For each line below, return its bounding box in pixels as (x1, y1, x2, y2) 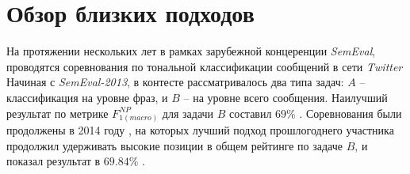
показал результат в (6, 153, 101, 169)
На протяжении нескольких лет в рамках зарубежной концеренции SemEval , (6, 43, 376, 59)
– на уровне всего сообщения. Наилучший (183, 89, 388, 105)
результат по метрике (6, 104, 109, 121)
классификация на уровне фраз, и (6, 89, 168, 105)
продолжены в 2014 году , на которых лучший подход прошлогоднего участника (6, 122, 394, 138)
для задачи (162, 104, 214, 121)
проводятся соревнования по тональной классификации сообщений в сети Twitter (6, 58, 403, 74)
